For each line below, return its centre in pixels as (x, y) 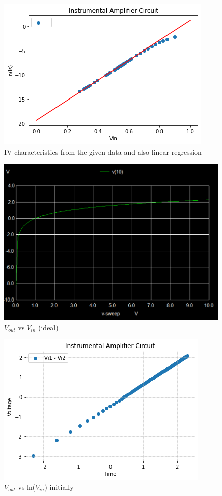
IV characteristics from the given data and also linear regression (103, 151)
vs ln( (27, 487)
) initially (59, 487)
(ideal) (48, 327)
